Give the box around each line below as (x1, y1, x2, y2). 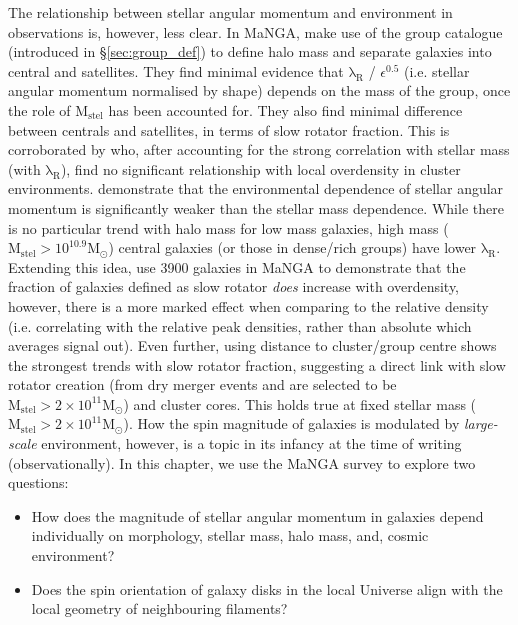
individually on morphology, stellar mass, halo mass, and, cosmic (31, 525, 429, 546)
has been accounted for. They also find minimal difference (108, 99, 463, 120)
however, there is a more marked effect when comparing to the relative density (8, 295, 489, 316)
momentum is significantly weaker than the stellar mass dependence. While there (8, 197, 504, 218)
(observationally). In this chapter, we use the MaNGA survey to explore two (8, 452, 476, 473)
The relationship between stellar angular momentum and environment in (8, 2, 453, 22)
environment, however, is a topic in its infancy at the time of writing (41, 433, 462, 454)
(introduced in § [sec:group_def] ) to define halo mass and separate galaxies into (8, 41, 492, 62)
